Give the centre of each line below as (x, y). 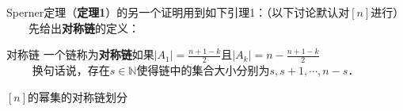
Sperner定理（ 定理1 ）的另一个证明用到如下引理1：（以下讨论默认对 (178, 12)
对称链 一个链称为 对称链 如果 (80, 54)
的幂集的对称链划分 (78, 96)
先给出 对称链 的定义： (84, 27)
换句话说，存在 (71, 70)
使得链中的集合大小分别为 (203, 70)
